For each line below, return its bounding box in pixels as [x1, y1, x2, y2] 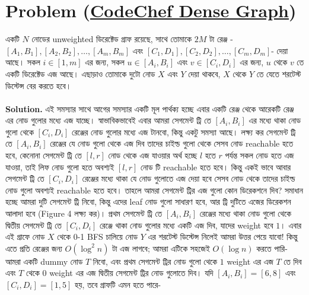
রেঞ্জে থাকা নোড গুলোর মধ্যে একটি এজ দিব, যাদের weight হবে [100, 218, 273, 231]
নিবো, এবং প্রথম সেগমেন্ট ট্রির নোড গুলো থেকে [93, 255, 218, 267]
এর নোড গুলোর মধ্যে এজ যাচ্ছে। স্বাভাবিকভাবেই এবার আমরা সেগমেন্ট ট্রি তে [5, 114, 211, 126]
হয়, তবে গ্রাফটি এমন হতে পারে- [75, 278, 161, 290]
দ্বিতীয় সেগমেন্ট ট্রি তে [5, 218, 62, 231]
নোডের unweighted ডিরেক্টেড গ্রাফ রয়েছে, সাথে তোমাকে [31, 33, 192, 45]
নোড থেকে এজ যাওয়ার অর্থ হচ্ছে [108, 149, 197, 161]
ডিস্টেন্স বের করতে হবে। [5, 79, 72, 91]
